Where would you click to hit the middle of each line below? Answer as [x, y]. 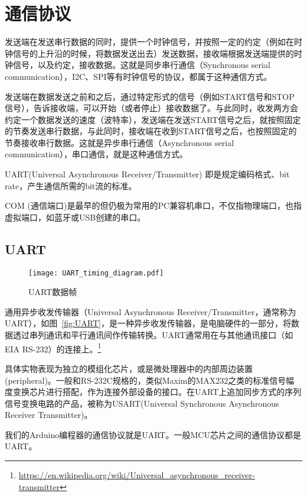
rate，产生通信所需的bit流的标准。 [71, 185]
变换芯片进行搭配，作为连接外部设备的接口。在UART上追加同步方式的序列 [157, 392]
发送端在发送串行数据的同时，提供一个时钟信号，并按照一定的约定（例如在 [149, 42]
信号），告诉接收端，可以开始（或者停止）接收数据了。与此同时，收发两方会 [151, 108]
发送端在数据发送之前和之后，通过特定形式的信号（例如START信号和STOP [150, 96]
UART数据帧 [53, 292]
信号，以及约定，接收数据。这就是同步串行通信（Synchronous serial [141, 65]
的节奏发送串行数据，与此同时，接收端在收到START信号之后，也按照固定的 [151, 131]
